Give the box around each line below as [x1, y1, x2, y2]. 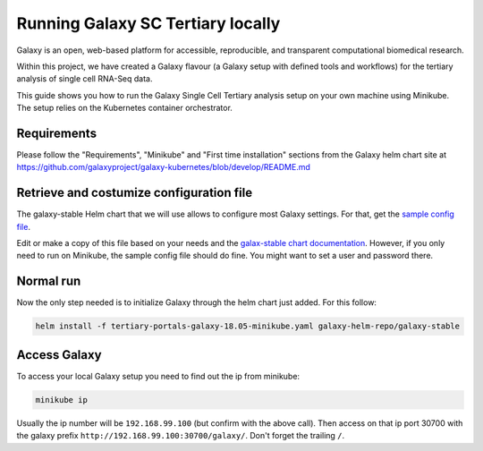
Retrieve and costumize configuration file [16, 185, 253, 200]
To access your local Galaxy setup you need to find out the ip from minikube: [16, 370, 300, 381]
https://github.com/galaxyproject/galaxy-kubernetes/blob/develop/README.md [16, 162, 310, 173]
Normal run [16, 274, 81, 289]
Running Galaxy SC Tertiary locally [16, 13, 281, 33]
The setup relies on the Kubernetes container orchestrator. [16, 103, 233, 114]
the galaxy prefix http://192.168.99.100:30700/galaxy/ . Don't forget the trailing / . [16, 430, 345, 441]
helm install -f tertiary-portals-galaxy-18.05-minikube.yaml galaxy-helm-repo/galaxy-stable [35, 321, 461, 331]
